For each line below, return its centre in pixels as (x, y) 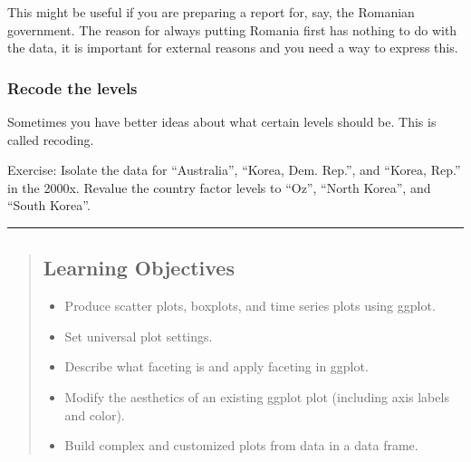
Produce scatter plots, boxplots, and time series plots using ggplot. (250, 306)
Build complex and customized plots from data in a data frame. (241, 445)
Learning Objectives (139, 268)
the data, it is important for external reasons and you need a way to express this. (233, 48)
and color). (95, 414)
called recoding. (51, 139)
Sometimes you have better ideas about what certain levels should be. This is (222, 121)
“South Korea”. (49, 205)
